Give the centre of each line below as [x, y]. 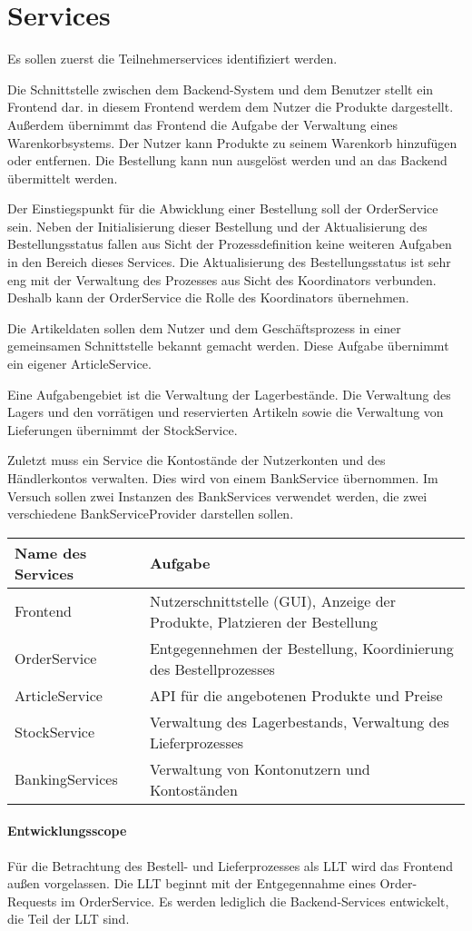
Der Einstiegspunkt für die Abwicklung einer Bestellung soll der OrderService [223, 208]
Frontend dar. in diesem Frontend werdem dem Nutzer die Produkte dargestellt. [231, 107]
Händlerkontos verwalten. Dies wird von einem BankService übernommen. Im [223, 478]
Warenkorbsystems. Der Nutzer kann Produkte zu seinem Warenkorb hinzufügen [232, 142]
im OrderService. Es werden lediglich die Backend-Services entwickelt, [255, 901]
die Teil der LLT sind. [69, 919]
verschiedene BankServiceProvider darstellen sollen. [151, 514]
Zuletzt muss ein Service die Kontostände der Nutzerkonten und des [197, 460]
